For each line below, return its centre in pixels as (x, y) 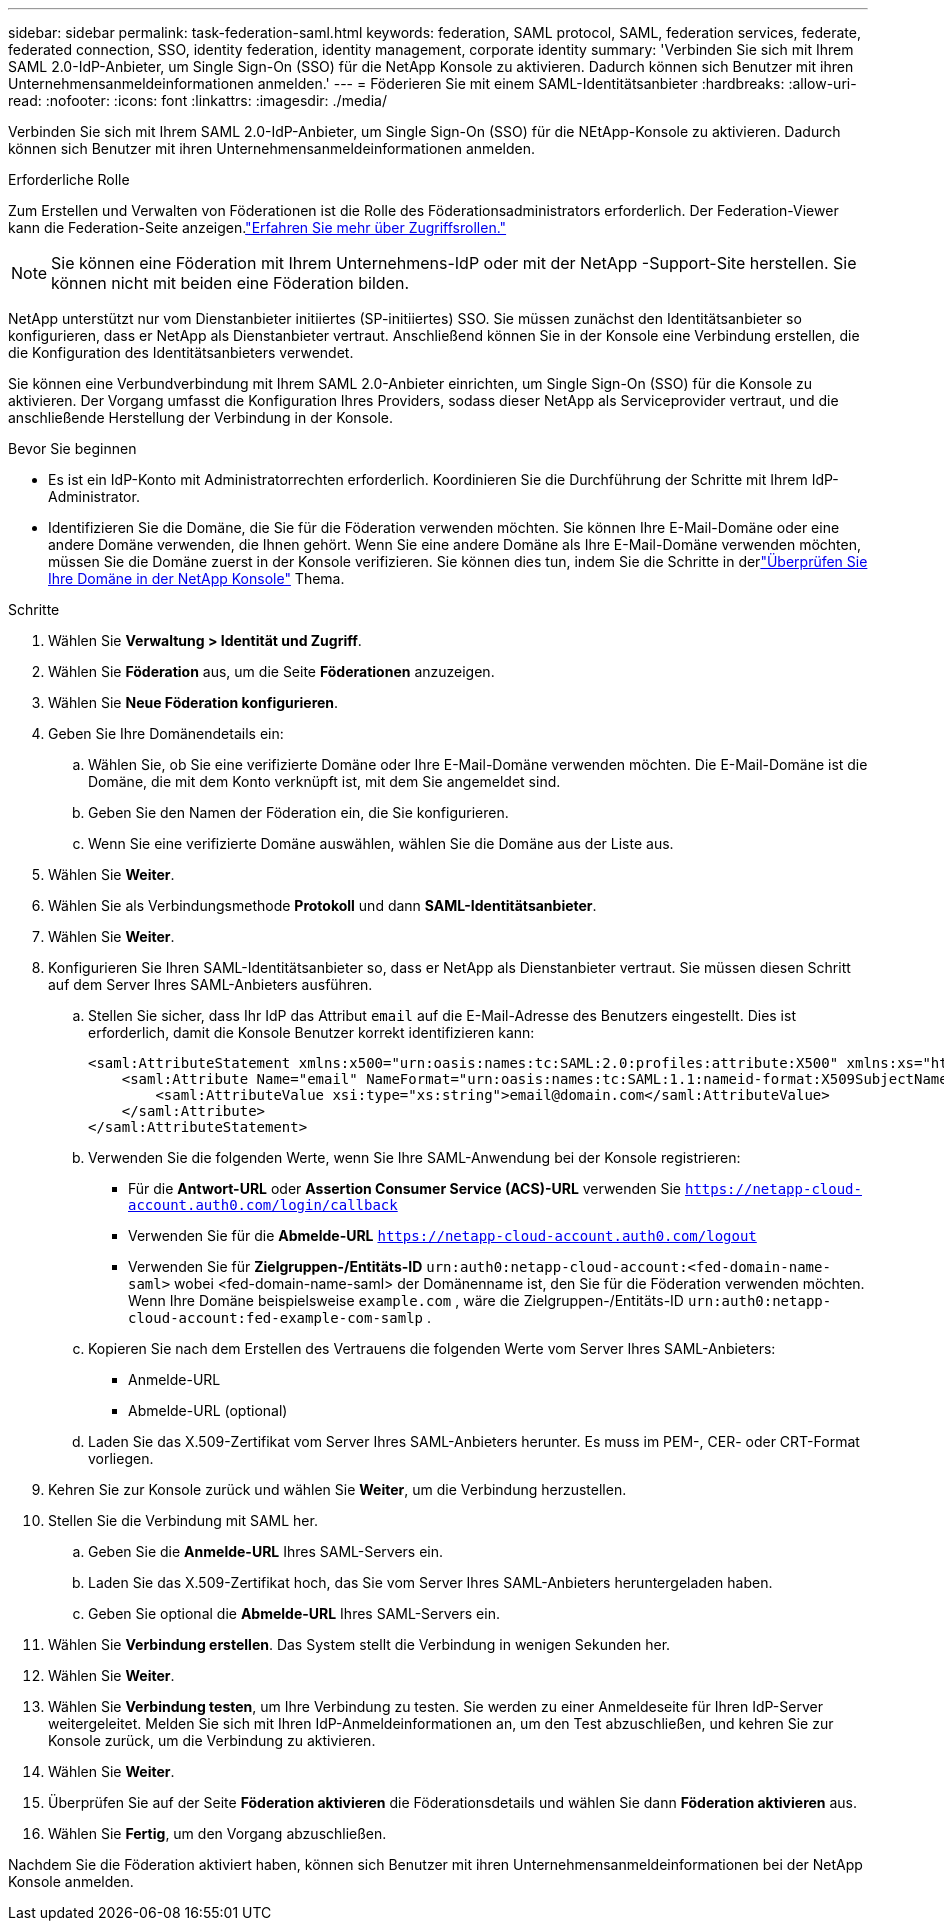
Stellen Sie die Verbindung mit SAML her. (183, 1520)
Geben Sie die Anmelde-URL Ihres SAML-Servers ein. (266, 1551)
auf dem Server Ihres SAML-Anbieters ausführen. (210, 984)
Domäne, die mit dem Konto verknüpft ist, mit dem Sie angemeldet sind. (324, 781)
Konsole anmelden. (71, 1881)
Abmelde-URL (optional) (208, 1410)
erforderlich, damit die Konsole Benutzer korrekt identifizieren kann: (311, 1032)
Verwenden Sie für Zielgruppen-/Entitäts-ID (275, 1266)
